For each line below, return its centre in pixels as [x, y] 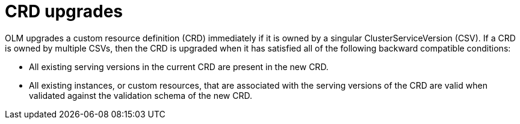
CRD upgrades [64, 11]
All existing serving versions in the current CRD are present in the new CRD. [179, 66]
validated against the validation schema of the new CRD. [141, 95]
